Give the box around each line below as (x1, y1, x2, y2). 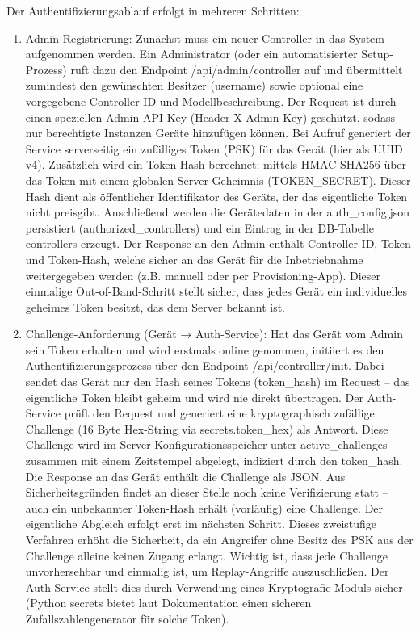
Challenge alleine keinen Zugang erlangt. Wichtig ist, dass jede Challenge (25, 547, 388, 564)
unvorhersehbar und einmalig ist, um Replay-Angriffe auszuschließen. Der (25, 563, 389, 580)
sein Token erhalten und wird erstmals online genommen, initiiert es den (25, 341, 384, 358)
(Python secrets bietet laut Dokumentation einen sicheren (25, 594, 312, 611)
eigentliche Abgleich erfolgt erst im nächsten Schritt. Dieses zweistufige (25, 515, 377, 532)
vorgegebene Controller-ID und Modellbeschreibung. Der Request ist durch (25, 92, 397, 109)
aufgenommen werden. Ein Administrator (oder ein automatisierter (25, 45, 358, 62)
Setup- (361, 45, 394, 62)
